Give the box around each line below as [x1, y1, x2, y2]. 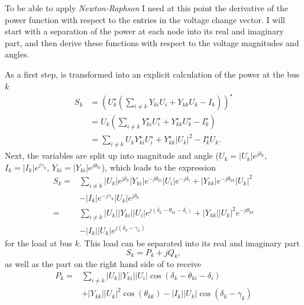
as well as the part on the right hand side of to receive [5, 258, 202, 270]
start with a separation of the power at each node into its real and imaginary [5, 25, 284, 37]
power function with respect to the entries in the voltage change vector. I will [5, 13, 285, 25]
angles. [5, 48, 30, 60]
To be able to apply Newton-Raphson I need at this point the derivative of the [5, 2, 289, 14]
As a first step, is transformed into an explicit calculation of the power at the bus [5, 68, 300, 80]
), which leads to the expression [101, 160, 216, 173]
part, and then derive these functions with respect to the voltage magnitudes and [5, 36, 299, 49]
